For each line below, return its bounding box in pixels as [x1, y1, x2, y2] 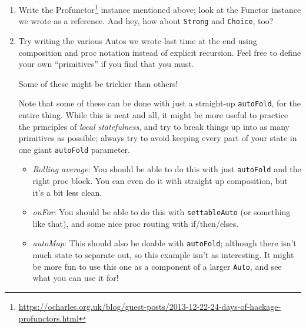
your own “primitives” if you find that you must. [18, 58, 194, 70]
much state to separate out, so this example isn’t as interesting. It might [32, 249, 294, 261]
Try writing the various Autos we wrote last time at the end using [18, 34, 257, 46]
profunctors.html [18, 312, 79, 324]
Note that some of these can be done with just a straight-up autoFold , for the [18, 97, 301, 109]
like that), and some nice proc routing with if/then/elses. [32, 217, 239, 229]
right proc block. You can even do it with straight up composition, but [32, 175, 288, 187]
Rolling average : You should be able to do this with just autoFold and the [32, 163, 301, 175]
